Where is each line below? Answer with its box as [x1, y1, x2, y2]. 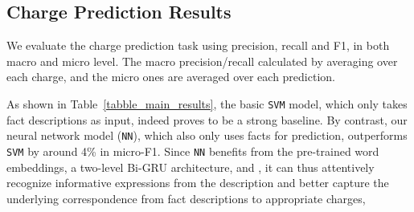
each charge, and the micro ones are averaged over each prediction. [6, 68, 335, 85]
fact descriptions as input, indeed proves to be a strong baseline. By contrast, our [6, 111, 408, 128]
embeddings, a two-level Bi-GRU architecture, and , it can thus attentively [6, 158, 375, 175]
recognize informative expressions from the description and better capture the [6, 174, 389, 191]
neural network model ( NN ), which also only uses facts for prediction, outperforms [6, 127, 408, 144]
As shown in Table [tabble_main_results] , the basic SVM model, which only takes [6, 95, 408, 112]
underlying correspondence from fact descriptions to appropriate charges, [6, 190, 366, 206]
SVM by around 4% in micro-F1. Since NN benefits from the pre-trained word [6, 142, 379, 159]
